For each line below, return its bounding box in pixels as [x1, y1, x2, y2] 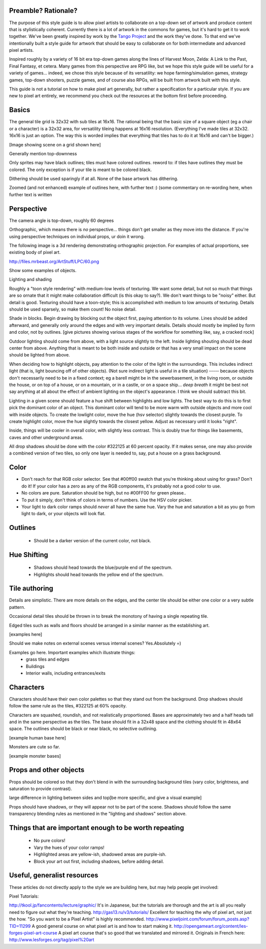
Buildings [26, 663, 45, 669]
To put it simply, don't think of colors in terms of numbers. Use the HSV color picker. [21, 497, 193, 503]
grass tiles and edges [26, 656, 69, 663]
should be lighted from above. [9, 352, 70, 358]
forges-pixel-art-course [9, 930, 58, 936]
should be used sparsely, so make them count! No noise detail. [9, 306, 137, 313]
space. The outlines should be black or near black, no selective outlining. [9, 726, 158, 732]
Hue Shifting [9, 550, 49, 559]
